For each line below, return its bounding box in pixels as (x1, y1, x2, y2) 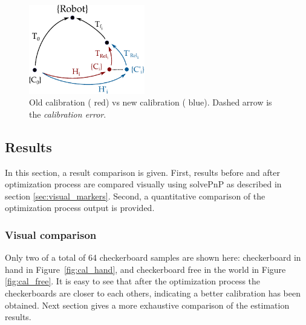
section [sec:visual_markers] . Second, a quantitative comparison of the (5, 189, 265, 202)
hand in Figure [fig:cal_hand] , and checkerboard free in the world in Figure (5, 263, 286, 275)
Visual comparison (5, 227, 97, 242)
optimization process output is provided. (5, 201, 155, 214)
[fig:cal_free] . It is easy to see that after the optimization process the (5, 275, 261, 287)
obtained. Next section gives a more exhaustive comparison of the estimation (5, 298, 290, 311)
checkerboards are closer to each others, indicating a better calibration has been (5, 286, 301, 299)
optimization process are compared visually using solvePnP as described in (5, 178, 282, 190)
